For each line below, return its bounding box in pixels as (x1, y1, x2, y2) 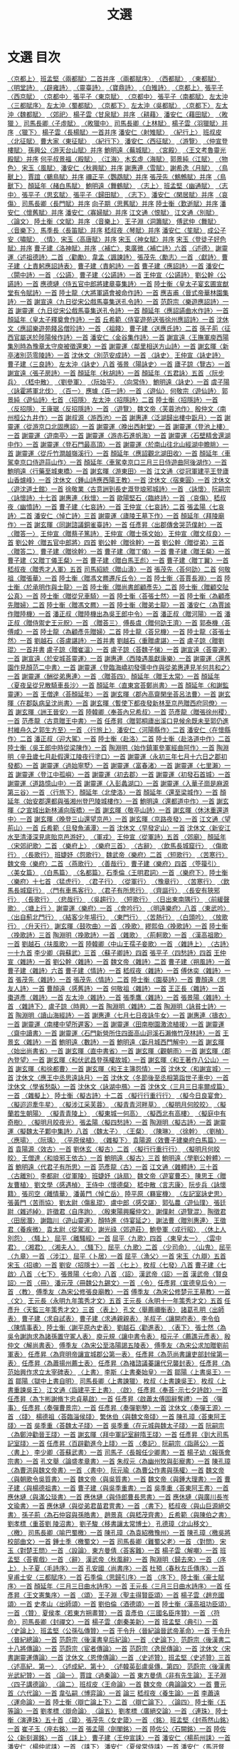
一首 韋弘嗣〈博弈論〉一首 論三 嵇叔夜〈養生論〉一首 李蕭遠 (44, 1688, 221, 1697)
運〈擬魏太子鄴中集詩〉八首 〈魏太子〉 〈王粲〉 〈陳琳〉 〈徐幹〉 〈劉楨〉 (7, 1127, 228, 1135)
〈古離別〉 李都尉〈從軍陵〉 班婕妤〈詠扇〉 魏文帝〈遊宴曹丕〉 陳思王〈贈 (7, 1171, 226, 1180)
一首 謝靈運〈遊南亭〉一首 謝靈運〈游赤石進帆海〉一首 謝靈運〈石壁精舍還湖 (7, 431, 231, 440)
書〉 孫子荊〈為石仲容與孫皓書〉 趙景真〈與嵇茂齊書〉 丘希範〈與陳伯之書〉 (7, 1510, 231, 1519)
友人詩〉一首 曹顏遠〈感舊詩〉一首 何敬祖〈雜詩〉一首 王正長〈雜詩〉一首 (7, 984, 225, 993)
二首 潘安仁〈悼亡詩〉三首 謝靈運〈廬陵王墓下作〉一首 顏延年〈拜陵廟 (19, 511, 225, 519)
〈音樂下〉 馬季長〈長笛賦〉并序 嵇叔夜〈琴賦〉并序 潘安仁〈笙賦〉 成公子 (7, 225, 226, 234)
